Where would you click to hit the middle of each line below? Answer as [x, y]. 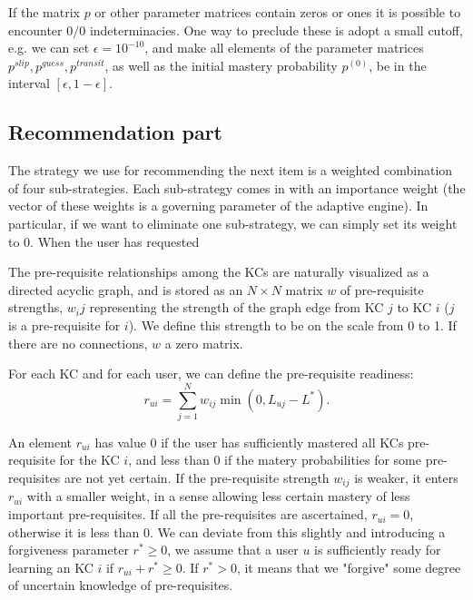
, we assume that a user [233, 550]
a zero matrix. [204, 343]
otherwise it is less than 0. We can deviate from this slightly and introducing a [227, 531]
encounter [35, 30]
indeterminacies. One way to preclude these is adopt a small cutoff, [276, 30]
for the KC [89, 460]
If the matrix [44, 12]
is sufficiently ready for [378, 550]
